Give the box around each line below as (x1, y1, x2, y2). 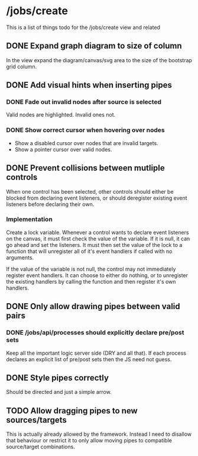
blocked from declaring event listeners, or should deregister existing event (6, 194, 187, 201)
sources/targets (6, 415, 67, 425)
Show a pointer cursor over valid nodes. (14, 146, 112, 153)
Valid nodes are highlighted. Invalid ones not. (6, 111, 116, 118)
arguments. (6, 253, 34, 261)
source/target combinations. (6, 443, 75, 451)
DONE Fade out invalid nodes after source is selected (6, 98, 161, 106)
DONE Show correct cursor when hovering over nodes (6, 126, 165, 134)
